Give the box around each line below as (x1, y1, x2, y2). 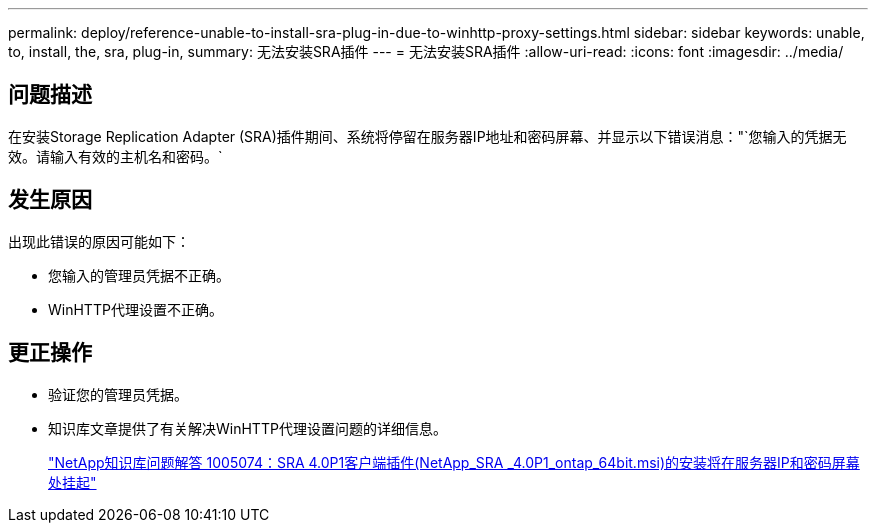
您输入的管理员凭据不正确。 (48, 266, 230, 284)
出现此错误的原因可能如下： (8, 232, 190, 250)
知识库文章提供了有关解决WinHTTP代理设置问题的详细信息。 (48, 419, 447, 437)
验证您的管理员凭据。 (48, 385, 188, 403)
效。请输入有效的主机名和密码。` (8, 147, 223, 165)
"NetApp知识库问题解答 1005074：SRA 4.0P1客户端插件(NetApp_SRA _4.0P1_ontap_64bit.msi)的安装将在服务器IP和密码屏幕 (48, 453, 860, 471)
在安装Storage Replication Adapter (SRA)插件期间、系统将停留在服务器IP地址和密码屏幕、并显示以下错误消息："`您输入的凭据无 (8, 127, 847, 145)
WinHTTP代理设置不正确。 (48, 300, 223, 318)
